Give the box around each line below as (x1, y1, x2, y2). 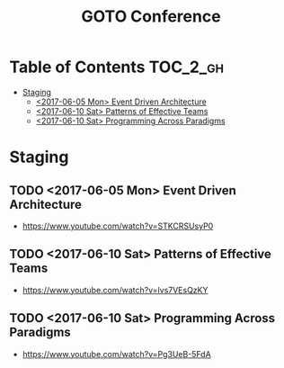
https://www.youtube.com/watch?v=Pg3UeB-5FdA (22, 348, 211, 359)
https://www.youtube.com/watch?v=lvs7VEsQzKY (22, 284, 209, 295)
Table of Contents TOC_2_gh (9, 57, 225, 77)
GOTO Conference (80, 6, 222, 27)
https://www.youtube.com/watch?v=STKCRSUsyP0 (22, 220, 214, 231)
